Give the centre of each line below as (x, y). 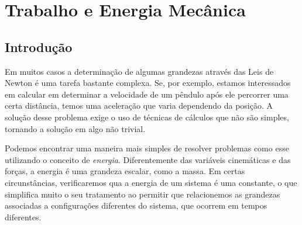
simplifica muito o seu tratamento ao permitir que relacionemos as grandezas (143, 194)
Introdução (39, 46)
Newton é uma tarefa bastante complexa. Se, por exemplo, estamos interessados (148, 83)
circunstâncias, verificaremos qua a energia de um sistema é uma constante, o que (151, 182)
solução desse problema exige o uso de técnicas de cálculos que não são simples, (147, 117)
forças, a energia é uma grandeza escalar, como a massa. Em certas (125, 171)
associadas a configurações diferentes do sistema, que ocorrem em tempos (136, 205)
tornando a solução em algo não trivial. (75, 128)
